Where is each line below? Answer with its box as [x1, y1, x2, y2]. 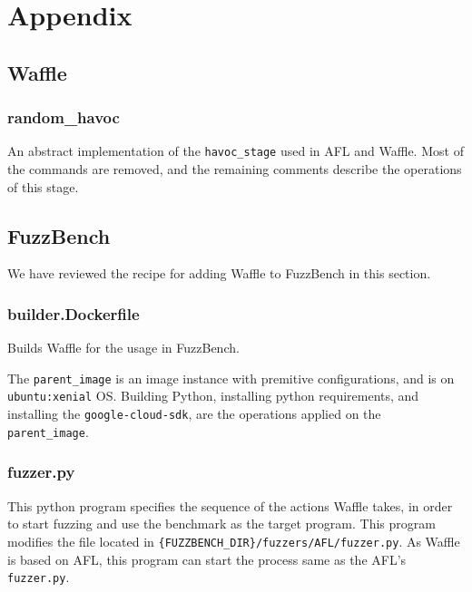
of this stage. [7, 177, 79, 196]
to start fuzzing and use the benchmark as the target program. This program [7, 514, 436, 533]
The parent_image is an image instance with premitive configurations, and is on [7, 368, 455, 387]
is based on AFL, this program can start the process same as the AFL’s [7, 549, 407, 568]
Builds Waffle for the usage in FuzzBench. [7, 338, 240, 357]
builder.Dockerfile [7, 302, 140, 325]
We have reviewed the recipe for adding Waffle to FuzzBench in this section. [7, 264, 431, 283]
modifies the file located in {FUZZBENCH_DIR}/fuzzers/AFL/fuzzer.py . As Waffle [7, 531, 460, 550]
